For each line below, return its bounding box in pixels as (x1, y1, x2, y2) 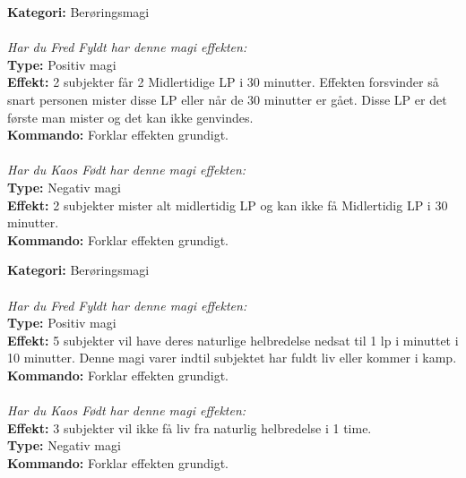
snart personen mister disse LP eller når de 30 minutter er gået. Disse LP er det (7, 90, 447, 108)
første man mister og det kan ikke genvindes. (7, 107, 254, 126)
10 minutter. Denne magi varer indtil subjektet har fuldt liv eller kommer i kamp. (7, 348, 457, 367)
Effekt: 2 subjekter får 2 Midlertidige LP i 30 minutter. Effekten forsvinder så (7, 73, 439, 91)
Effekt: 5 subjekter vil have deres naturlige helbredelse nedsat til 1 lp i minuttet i (7, 330, 459, 349)
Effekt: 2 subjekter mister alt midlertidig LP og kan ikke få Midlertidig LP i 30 (7, 195, 448, 214)
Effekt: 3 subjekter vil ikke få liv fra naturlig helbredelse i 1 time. (7, 418, 372, 437)
